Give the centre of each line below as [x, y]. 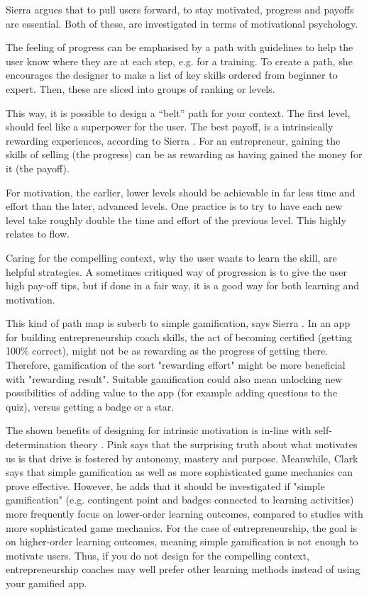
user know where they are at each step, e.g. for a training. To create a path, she [179, 61]
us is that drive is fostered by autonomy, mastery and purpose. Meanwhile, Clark [182, 458]
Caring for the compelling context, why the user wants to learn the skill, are [171, 257]
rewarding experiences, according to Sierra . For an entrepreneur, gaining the [173, 140]
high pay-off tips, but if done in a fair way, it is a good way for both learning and [183, 285]
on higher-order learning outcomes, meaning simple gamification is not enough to [182, 541]
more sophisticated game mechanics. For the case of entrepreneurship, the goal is [182, 527]
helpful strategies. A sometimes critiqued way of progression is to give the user [177, 271]
